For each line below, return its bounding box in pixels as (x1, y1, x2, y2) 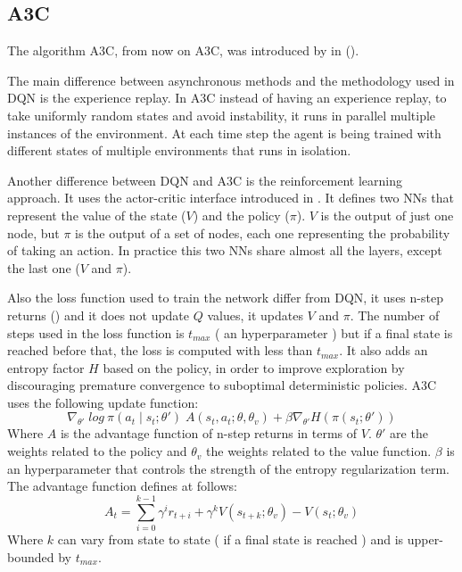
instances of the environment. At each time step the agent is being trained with (7, 123, 441, 142)
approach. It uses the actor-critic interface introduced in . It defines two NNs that (7, 188, 454, 207)
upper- (407, 529, 443, 548)
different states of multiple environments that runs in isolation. (7, 141, 351, 160)
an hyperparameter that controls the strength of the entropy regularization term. (7, 459, 450, 477)
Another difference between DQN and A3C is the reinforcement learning (7, 170, 403, 189)
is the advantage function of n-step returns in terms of (60, 424, 358, 443)
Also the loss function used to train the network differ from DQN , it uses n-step (7, 288, 443, 307)
